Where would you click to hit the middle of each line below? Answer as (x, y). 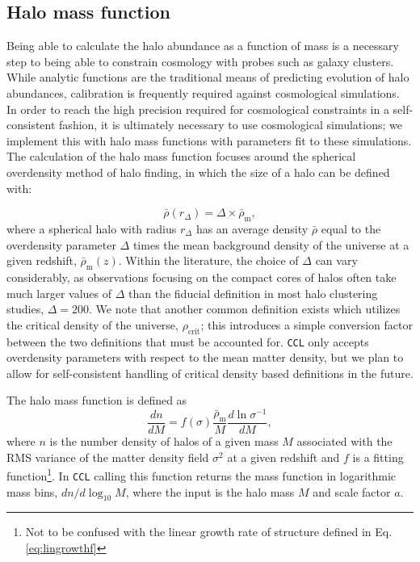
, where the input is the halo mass (210, 491)
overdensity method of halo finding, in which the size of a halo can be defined (198, 172)
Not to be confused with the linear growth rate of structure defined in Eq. (209, 532)
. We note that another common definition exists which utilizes (245, 309)
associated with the (344, 441)
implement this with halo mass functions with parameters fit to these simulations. (209, 140)
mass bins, (32, 491)
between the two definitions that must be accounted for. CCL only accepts (188, 341)
